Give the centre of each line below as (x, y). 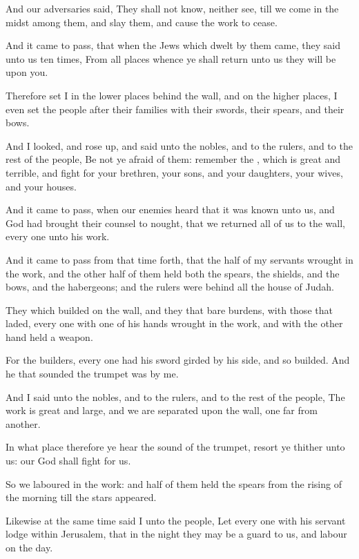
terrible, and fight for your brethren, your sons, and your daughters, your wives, (174, 172)
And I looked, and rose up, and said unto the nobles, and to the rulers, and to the (179, 145)
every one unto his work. (58, 236)
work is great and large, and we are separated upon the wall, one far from (162, 410)
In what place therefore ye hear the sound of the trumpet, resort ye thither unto (175, 447)
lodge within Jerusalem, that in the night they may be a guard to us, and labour (176, 534)
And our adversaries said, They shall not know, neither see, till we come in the (172, 8)
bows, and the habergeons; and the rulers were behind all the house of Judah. (170, 287)
